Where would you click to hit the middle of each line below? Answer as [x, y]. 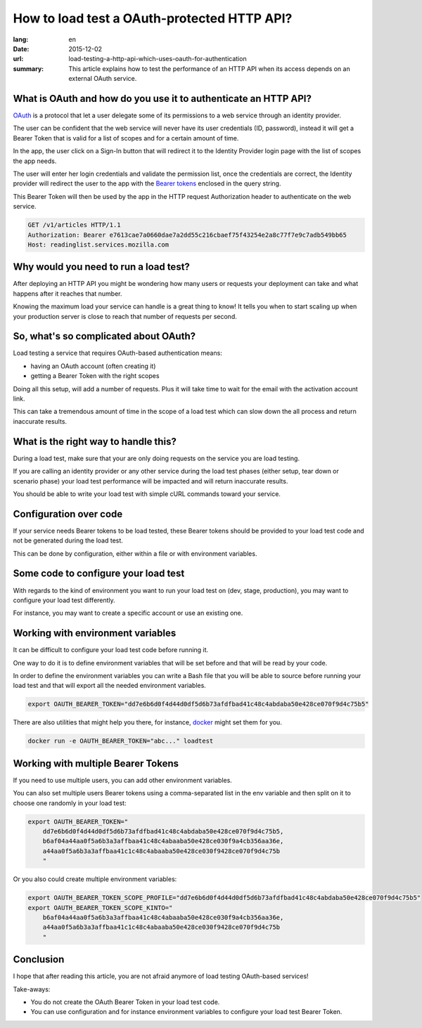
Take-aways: [32, 989]
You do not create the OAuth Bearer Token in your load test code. [125, 1002]
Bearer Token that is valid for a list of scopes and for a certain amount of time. [126, 138]
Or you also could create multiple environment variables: [95, 879]
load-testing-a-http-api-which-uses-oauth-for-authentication [158, 59]
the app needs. [35, 161]
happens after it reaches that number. [68, 293]
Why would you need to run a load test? [101, 267]
